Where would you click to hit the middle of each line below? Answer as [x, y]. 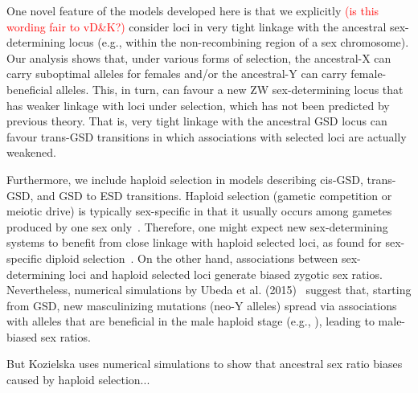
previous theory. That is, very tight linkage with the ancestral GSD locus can [197, 121]
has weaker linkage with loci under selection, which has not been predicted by [198, 105]
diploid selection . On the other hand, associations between [192, 258]
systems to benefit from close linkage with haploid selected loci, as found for [194, 242]
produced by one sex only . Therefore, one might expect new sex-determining [197, 226]
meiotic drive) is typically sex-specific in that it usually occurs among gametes [199, 211]
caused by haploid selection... [78, 380]
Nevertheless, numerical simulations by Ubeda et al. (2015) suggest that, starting [209, 290]
